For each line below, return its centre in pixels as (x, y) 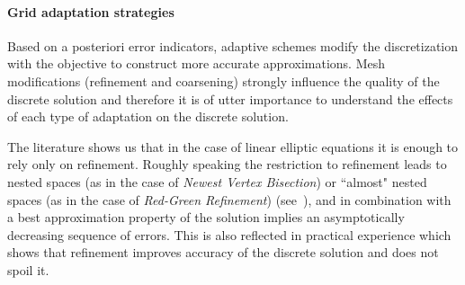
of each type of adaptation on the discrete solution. (148, 116)
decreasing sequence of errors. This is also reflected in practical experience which (229, 234)
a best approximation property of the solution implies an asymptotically (206, 217)
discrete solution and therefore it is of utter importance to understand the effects (230, 98)
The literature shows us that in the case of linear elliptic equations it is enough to (233, 146)
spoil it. (28, 269)
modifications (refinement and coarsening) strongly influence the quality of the (224, 80)
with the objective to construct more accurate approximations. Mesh (196, 63)
